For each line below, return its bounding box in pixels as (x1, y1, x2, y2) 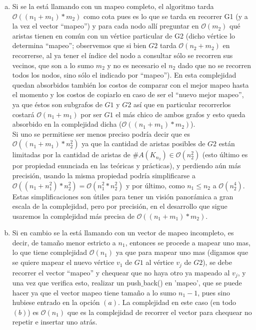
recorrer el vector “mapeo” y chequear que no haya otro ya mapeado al (12, 267, 230, 277)
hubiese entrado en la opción (12, 297, 100, 307)
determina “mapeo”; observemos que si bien (12, 40, 146, 51)
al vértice (145, 257, 174, 267)
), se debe (202, 257, 232, 267)
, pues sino (197, 287, 230, 297)
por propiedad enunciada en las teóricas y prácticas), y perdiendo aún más (12, 160, 241, 171)
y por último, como (126, 180, 185, 190)
